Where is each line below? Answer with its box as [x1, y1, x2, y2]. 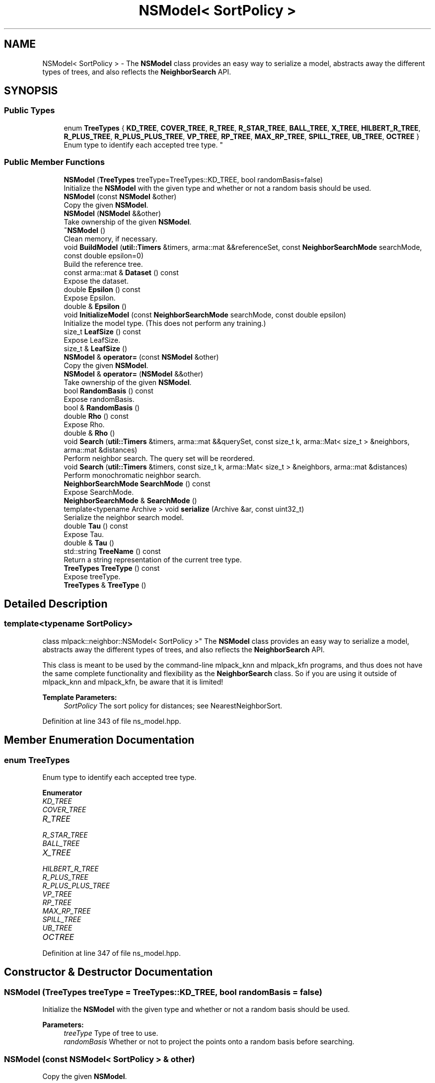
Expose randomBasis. [64, 394, 135, 403]
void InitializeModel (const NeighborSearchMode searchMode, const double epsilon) [64, 310, 346, 319]
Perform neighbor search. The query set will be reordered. [64, 454, 255, 463]
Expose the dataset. [64, 276, 129, 285]
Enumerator [42, 788, 82, 797]
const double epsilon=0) [64, 251, 144, 260]
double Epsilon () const [64, 285, 141, 294]
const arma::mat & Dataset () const [64, 268, 179, 277]
